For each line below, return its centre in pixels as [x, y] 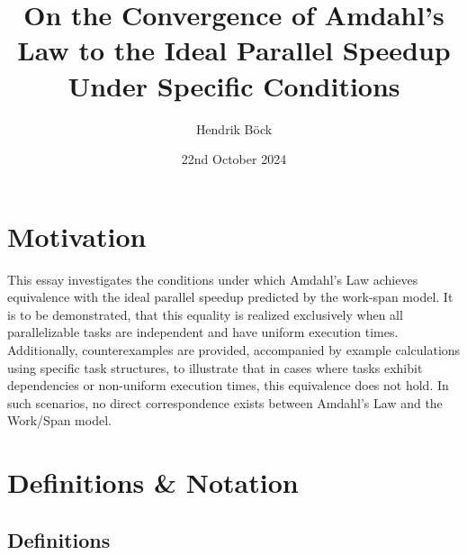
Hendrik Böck [234, 128]
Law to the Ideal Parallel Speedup [234, 50]
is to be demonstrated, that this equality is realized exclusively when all [205, 314]
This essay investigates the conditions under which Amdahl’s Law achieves [213, 279]
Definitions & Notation [153, 482]
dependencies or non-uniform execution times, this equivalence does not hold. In [228, 385]
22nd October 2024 [234, 159]
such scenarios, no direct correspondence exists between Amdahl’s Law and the [225, 402]
